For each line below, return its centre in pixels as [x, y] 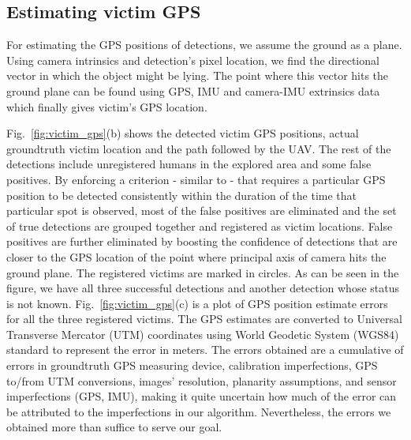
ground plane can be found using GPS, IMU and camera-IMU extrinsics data [193, 90]
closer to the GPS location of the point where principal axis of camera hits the [196, 256]
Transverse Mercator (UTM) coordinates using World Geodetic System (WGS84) [203, 334]
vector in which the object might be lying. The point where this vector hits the [198, 75]
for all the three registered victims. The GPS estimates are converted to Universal [204, 319]
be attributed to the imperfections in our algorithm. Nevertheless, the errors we [199, 411]
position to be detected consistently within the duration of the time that [182, 195]
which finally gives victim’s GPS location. [107, 106]
